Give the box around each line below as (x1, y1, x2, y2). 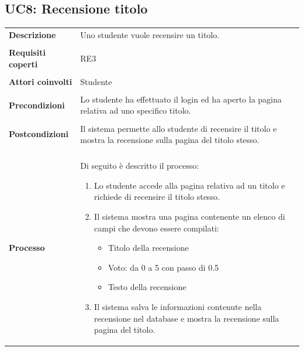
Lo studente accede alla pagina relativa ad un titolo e (94, 179, 285, 191)
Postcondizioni (9, 128, 68, 140)
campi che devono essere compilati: (94, 221, 219, 234)
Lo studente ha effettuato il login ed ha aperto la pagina (80, 93, 282, 105)
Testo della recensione (108, 281, 186, 293)
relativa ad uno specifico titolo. (80, 104, 191, 117)
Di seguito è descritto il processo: (80, 159, 199, 172)
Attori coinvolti (9, 75, 72, 87)
